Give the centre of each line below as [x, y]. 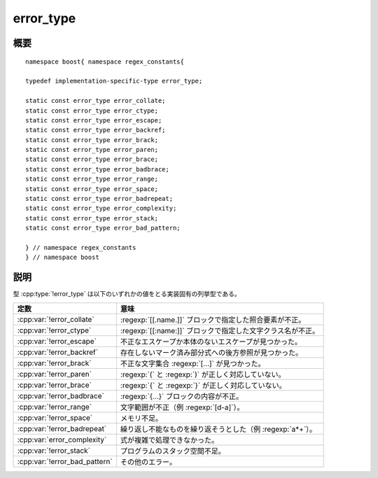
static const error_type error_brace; [92, 160]
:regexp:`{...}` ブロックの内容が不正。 [182, 396]
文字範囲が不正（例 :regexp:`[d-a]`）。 [182, 407]
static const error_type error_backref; [96, 130]
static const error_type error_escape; [94, 120]
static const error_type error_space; [92, 189]
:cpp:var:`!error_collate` [56, 319]
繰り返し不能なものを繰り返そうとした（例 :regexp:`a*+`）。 [218, 429]
